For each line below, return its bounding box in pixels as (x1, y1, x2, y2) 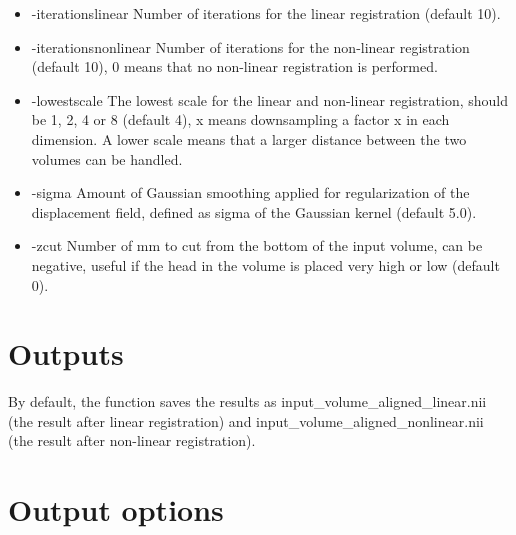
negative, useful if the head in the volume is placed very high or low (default (31, 254, 500, 275)
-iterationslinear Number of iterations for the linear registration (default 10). (31, 3, 501, 23)
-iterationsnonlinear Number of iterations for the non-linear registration (31, 36, 470, 57)
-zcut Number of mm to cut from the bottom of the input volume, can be (31, 235, 483, 256)
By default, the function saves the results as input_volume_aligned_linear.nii (8, 391, 487, 412)
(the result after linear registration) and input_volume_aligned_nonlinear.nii (8, 410, 484, 431)
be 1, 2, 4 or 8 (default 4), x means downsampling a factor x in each (31, 109, 450, 130)
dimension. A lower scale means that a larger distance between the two (31, 128, 467, 149)
